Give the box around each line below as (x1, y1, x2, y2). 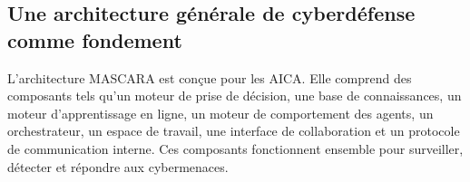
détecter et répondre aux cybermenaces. (7, 157, 229, 176)
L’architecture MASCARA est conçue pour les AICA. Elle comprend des (7, 68, 412, 87)
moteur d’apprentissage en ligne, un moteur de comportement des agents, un (7, 103, 434, 122)
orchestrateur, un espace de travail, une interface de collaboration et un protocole (7, 121, 460, 140)
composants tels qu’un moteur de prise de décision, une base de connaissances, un (7, 86, 462, 105)
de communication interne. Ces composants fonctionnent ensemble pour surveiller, (7, 139, 464, 158)
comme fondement (7, 25, 182, 53)
